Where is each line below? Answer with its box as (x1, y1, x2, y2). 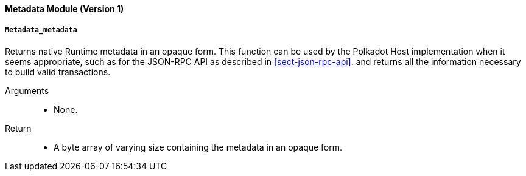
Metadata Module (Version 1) (5, 4, 124, 14)
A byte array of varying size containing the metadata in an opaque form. (54, 141, 343, 152)
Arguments (5, 85, 49, 96)
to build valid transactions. (5, 66, 111, 77)
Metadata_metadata (5, 25, 77, 35)
